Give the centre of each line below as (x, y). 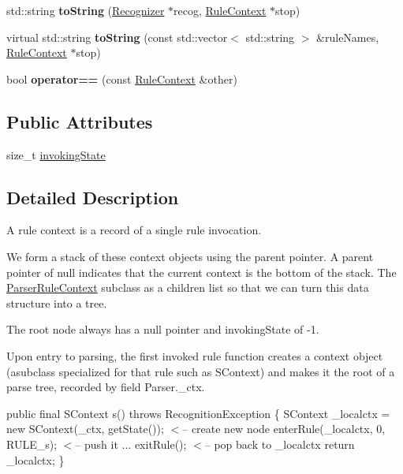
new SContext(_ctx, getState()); (85, 429)
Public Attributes (80, 121)
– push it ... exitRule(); (131, 444)
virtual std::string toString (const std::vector (117, 37)
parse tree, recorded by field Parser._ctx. (106, 387)
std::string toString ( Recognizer (86, 10)
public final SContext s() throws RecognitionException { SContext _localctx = (198, 413)
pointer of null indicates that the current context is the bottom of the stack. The (201, 272)
